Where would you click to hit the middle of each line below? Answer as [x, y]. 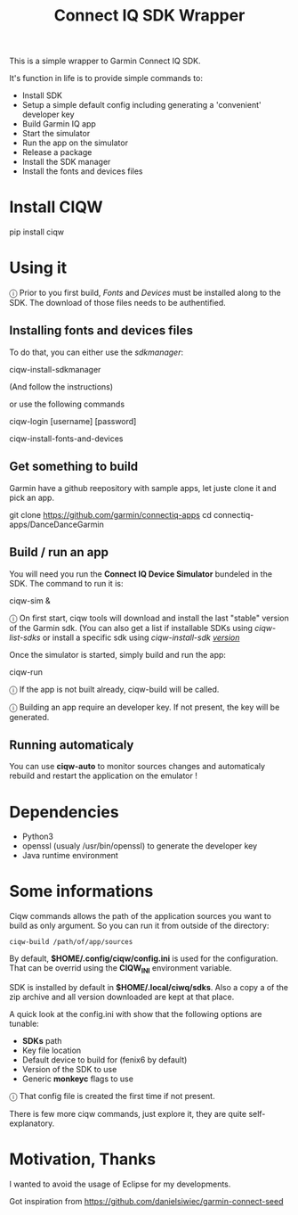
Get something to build [74, 467]
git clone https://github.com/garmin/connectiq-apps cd [110, 514]
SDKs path [42, 1040]
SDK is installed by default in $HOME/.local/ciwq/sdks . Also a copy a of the [149, 987]
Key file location [52, 1050]
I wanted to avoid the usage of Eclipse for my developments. [120, 1184]
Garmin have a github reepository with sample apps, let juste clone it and [143, 488]
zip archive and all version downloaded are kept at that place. [122, 997]
